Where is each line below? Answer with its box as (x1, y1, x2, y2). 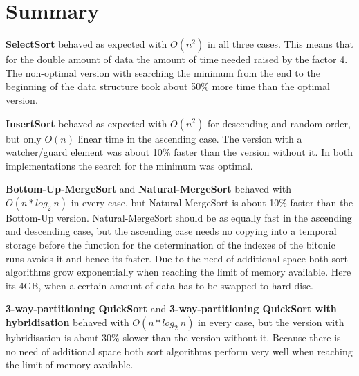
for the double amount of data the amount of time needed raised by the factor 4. (6, 52, 348, 66)
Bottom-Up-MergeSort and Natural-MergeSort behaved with (6, 181, 291, 196)
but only (6, 131, 42, 145)
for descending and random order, (208, 116, 351, 130)
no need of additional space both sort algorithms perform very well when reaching (6, 343, 353, 358)
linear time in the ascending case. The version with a (77, 131, 302, 145)
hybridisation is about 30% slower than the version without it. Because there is (6, 330, 341, 345)
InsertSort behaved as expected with (6, 116, 167, 130)
